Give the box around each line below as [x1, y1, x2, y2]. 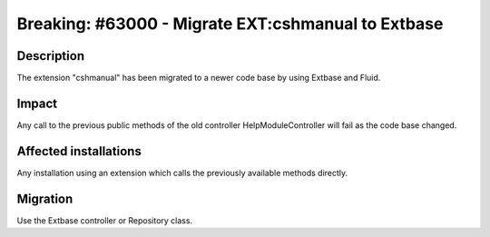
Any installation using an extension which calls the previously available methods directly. [16, 167, 348, 178]
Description [16, 48, 85, 64]
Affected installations [16, 143, 142, 159]
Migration [16, 191, 73, 206]
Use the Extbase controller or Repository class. [16, 214, 193, 226]
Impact [16, 95, 58, 111]
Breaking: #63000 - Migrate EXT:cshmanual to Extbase [16, 14, 444, 34]
